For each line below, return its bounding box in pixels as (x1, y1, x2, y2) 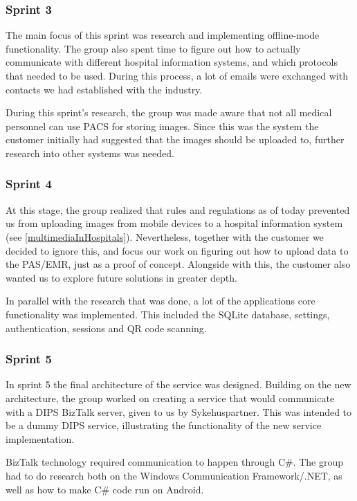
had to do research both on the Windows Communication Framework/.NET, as (6, 468, 342, 482)
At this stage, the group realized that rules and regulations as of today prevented (6, 202, 350, 217)
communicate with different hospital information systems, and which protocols (6, 55, 338, 69)
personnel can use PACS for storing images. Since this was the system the (6, 118, 319, 133)
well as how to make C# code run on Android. (6, 482, 204, 496)
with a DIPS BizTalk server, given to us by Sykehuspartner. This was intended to (6, 404, 352, 419)
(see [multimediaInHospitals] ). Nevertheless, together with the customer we (6, 229, 324, 244)
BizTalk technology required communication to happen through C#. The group (6, 455, 344, 469)
